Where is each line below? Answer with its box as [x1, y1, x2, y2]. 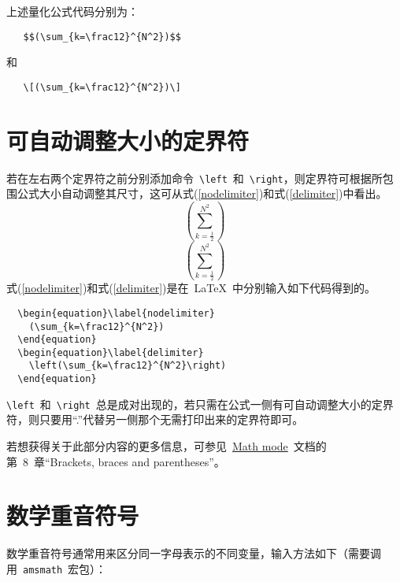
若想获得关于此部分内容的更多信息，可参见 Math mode [6, 438, 288, 454]
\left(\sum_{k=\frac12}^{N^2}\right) [28, 360, 227, 372]
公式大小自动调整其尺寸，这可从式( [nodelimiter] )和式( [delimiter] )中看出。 [17, 185, 387, 202]
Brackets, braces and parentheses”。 [50, 453, 225, 469]
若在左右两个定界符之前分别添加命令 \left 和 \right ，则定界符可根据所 [6, 169, 383, 186]
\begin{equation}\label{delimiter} [17, 347, 204, 358]
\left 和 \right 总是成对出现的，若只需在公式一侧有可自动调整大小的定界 [6, 395, 394, 412]
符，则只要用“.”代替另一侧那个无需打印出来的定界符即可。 [6, 411, 304, 428]
